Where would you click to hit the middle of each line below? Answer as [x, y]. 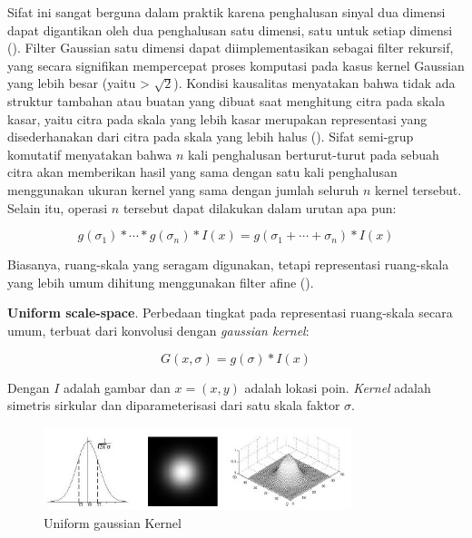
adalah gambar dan [117, 387]
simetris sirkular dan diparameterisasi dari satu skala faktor [174, 405]
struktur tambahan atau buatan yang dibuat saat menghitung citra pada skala [226, 100]
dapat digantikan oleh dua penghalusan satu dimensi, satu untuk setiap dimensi [230, 29]
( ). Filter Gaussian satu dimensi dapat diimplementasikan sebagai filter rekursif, [231, 48]
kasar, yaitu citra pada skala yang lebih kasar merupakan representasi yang [217, 118]
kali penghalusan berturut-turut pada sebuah [313, 154]
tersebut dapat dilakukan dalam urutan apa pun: [260, 207]
